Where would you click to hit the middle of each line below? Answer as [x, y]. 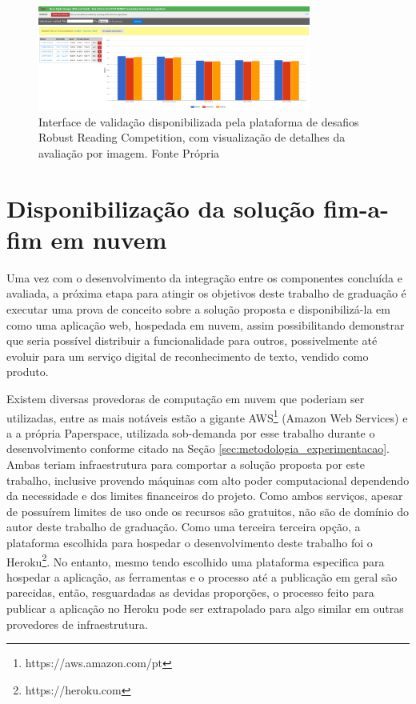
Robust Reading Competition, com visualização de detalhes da [192, 137]
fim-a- [356, 208]
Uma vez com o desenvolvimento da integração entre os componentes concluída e [204, 277]
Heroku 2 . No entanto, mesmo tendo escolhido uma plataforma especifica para [196, 560]
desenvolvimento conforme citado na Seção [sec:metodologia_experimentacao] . [198, 448]
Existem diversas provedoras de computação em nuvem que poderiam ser [186, 399]
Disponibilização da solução [161, 208]
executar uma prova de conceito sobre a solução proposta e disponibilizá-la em [198, 309]
